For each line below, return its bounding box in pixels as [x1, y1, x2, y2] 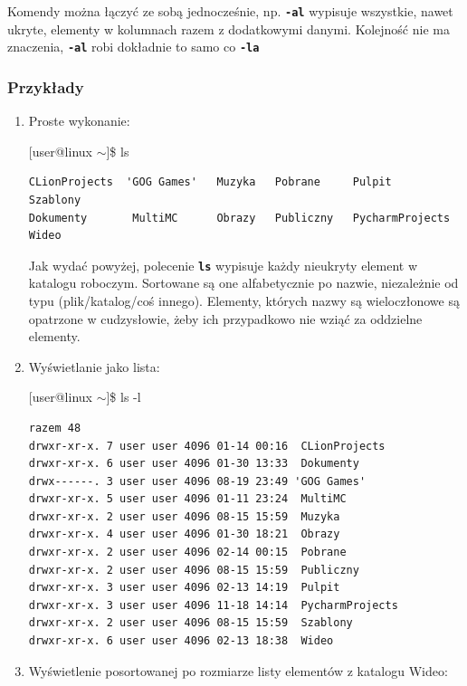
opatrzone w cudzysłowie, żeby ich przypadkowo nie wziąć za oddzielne [28, 309, 423, 328]
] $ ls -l [106, 387, 141, 406]
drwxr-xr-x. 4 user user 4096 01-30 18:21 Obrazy [28, 528, 340, 541]
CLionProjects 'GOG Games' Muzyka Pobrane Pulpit [28, 176, 392, 189]
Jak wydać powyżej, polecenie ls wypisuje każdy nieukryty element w [28, 255, 417, 274]
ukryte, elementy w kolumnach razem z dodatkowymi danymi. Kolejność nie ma [7, 19, 450, 38]
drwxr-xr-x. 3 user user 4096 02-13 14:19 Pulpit [28, 581, 340, 595]
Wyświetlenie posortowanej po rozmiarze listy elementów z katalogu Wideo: [28, 661, 448, 680]
